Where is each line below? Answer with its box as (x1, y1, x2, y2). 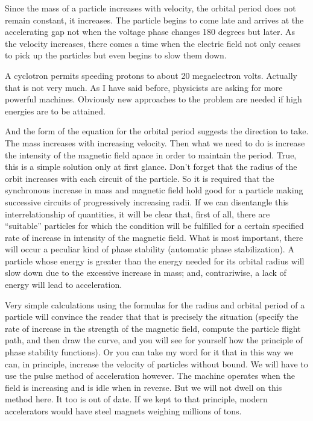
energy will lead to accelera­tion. (5, 278, 122, 291)
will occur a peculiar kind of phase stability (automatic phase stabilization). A (5, 243, 294, 255)
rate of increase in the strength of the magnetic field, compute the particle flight (5, 322, 301, 334)
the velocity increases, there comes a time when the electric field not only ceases (5, 37, 301, 49)
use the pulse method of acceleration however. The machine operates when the (5, 369, 295, 382)
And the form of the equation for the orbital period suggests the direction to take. (5, 125, 309, 137)
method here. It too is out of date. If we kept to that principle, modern (5, 393, 268, 405)
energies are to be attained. (5, 104, 106, 117)
